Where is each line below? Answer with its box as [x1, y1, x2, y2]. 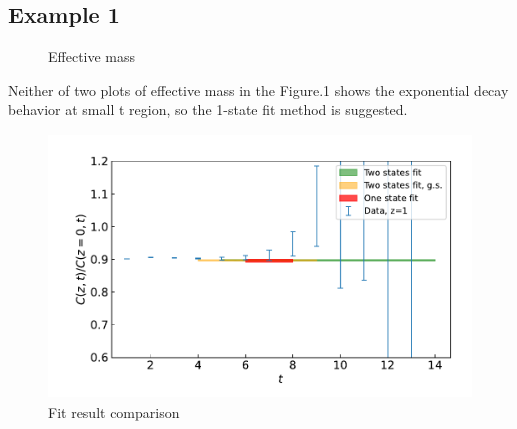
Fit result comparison [48, 402, 180, 423]
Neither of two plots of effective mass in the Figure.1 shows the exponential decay [8, 79, 509, 100]
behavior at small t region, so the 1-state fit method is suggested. [8, 99, 408, 120]
